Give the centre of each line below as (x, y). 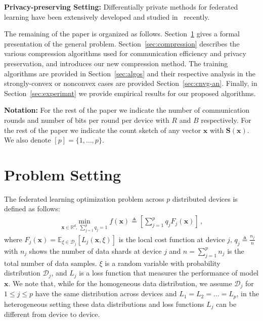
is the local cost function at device (172, 239)
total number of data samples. (51, 263)
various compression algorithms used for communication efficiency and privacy (125, 53)
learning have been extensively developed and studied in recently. (107, 16)
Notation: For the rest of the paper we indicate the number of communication (127, 110)
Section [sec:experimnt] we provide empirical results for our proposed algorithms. (130, 93)
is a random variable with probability (163, 263)
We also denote (28, 140)
